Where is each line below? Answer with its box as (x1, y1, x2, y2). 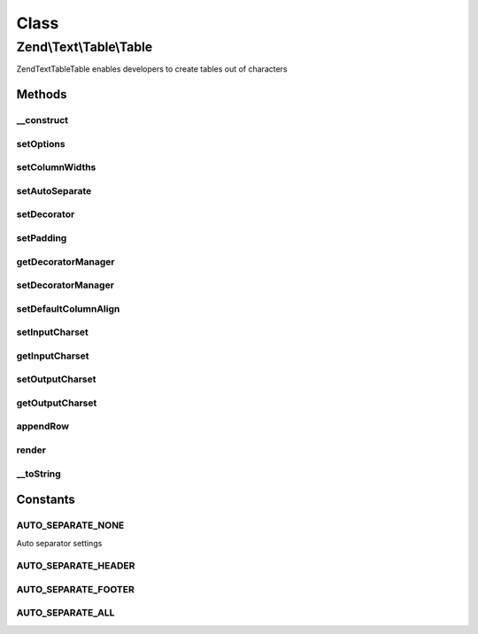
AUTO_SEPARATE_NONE (16, 519, 125, 531)
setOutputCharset (16, 373, 96, 385)
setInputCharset (16, 326, 89, 338)
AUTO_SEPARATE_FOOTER (16, 583, 135, 595)
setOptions (16, 137, 66, 150)
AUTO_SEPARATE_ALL (16, 607, 115, 619)
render (16, 444, 46, 456)
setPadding (16, 231, 67, 244)
